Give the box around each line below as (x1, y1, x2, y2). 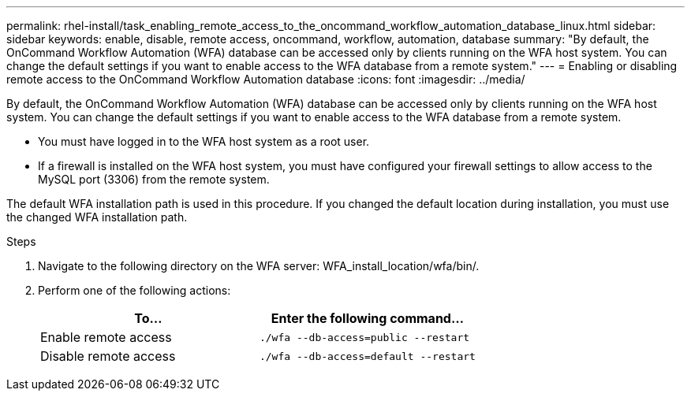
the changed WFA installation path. (6, 210, 188, 224)
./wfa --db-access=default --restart (259, 350, 476, 362)
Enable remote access (40, 329, 172, 345)
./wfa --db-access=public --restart (259, 331, 470, 343)
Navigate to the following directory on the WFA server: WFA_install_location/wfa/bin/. (38, 259, 480, 273)
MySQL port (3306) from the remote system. (38, 173, 270, 186)
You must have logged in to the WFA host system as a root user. (38, 135, 370, 148)
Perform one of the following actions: (38, 284, 231, 297)
